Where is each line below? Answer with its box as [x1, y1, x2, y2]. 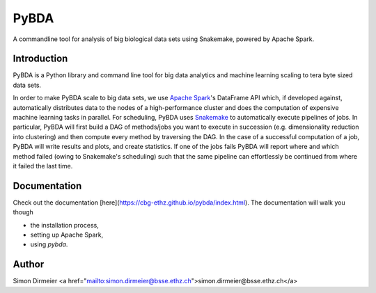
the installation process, [30, 221, 99, 229]
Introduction [13, 53, 68, 65]
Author [13, 258, 45, 271]
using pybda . [30, 240, 68, 248]
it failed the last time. [13, 161, 73, 170]
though [13, 208, 34, 216]
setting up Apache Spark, [30, 230, 104, 239]
